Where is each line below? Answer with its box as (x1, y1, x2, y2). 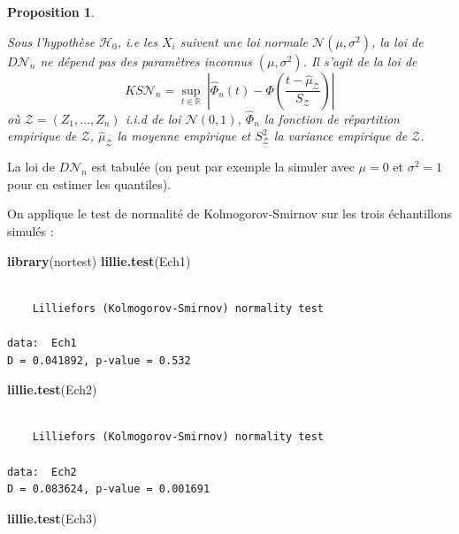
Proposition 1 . (7, 3, 95, 20)
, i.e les (117, 32, 157, 50)
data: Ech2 (7, 465, 77, 478)
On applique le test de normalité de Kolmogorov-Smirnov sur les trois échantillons (7, 204, 453, 223)
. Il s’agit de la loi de (302, 51, 417, 70)
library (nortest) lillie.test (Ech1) (7, 251, 191, 270)
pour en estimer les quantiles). (7, 174, 172, 193)
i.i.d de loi (125, 109, 181, 127)
